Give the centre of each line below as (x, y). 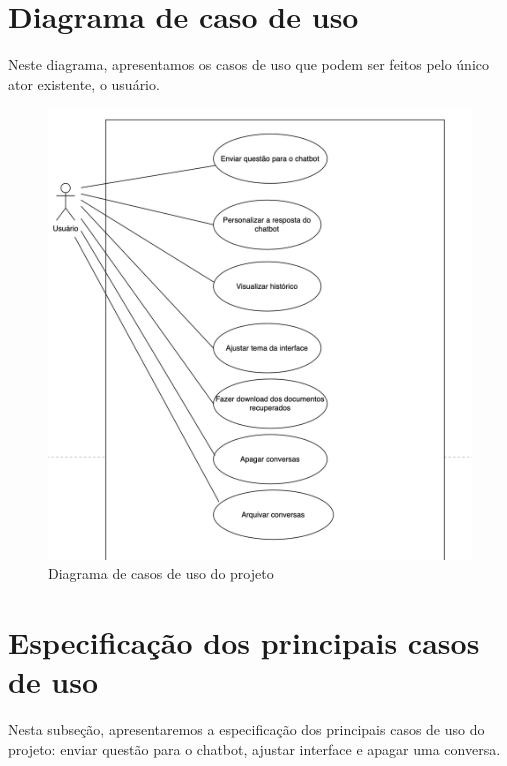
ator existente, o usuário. (84, 83)
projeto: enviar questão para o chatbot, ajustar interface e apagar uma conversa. (254, 748)
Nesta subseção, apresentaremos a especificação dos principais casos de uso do (246, 729)
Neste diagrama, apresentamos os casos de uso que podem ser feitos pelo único (249, 64)
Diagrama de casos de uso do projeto (161, 573)
